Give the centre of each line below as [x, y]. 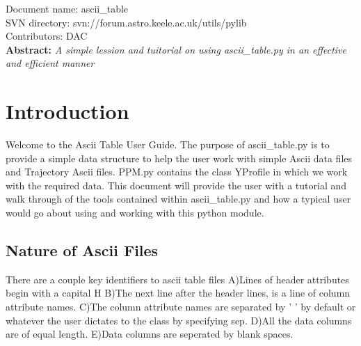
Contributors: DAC [47, 36]
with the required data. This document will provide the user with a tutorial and [176, 185]
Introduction [67, 111]
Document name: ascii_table [67, 8]
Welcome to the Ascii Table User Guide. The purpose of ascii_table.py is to [168, 144]
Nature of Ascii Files [82, 250]
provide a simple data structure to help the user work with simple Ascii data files [179, 158]
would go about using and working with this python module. [135, 213]
